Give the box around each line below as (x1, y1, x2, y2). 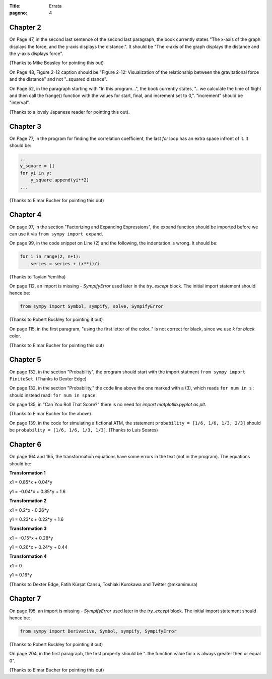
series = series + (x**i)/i (30, 261, 100, 266)
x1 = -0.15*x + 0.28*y (9, 535, 53, 541)
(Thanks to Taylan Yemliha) (9, 273, 66, 280)
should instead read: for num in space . (9, 392, 97, 398)
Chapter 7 (9, 594, 41, 603)
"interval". (9, 100, 30, 106)
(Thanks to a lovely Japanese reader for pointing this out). (9, 109, 130, 115)
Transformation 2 (9, 498, 47, 504)
